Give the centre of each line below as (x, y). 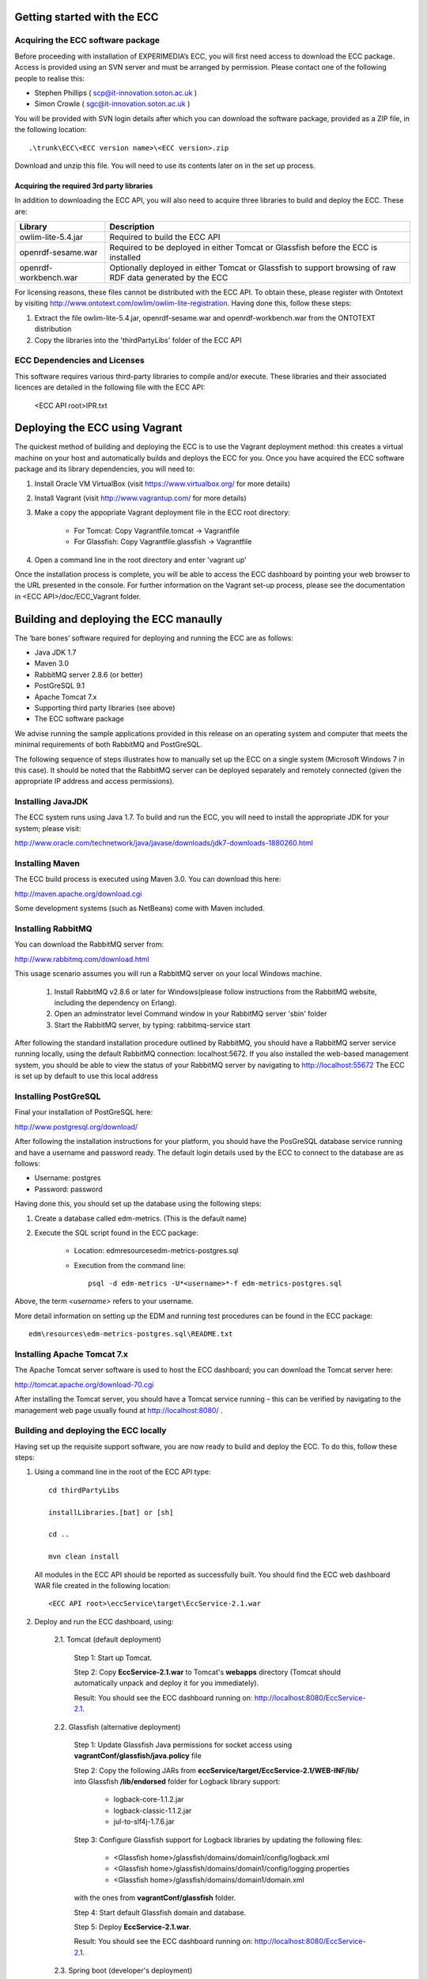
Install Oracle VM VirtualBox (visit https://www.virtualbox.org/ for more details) (162, 484)
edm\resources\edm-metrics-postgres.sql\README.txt (131, 1334)
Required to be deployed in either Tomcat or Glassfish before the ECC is (244, 248)
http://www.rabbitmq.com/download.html (82, 959)
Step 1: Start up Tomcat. (113, 1658)
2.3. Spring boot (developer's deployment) (123, 1970)
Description (132, 227)
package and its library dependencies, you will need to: (105, 469)
